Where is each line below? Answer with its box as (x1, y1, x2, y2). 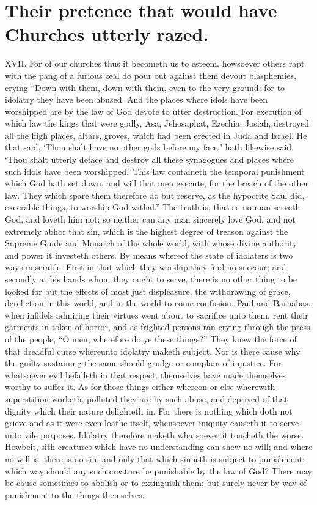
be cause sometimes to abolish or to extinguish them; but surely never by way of (5, 476, 307, 489)
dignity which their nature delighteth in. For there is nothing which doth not (5, 404, 293, 417)
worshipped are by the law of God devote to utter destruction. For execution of (5, 105, 302, 117)
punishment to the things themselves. (5, 488, 145, 501)
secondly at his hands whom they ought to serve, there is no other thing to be (5, 273, 297, 285)
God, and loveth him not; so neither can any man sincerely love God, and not (5, 213, 296, 226)
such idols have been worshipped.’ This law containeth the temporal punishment (5, 164, 305, 177)
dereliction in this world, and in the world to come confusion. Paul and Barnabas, (5, 297, 311, 309)
